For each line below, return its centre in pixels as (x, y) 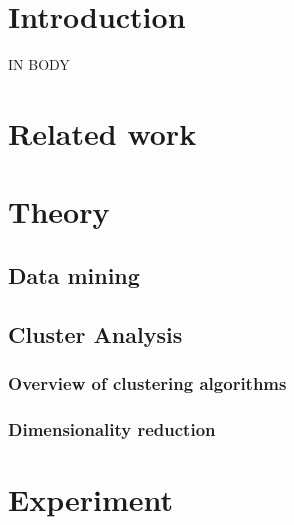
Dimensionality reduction (112, 428)
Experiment (91, 498)
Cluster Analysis (95, 333)
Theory (59, 211)
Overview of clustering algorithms (147, 382)
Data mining (74, 274)
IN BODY (39, 64)
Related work (102, 132)
